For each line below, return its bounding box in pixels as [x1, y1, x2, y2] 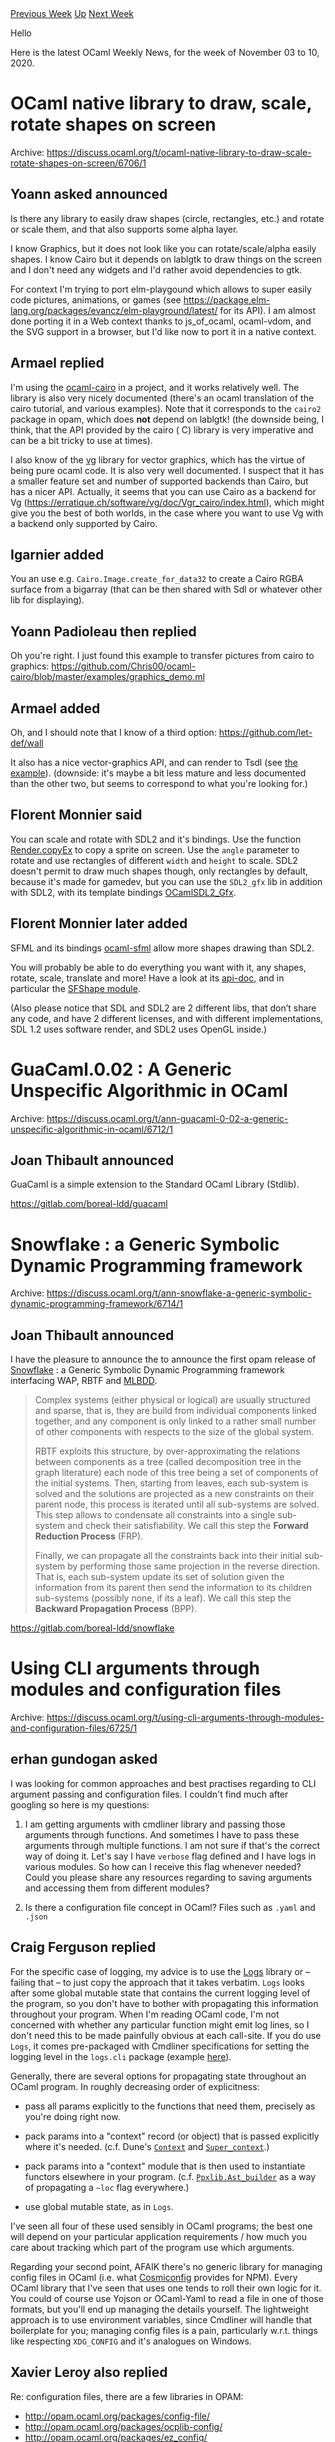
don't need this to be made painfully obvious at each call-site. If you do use [10, 2029, 322, 2041]
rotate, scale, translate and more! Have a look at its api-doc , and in [10, 972, 285, 984]
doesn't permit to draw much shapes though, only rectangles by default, [10, 865, 309, 877]
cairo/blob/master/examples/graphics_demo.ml [10, 671, 205, 683]
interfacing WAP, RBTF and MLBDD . [10, 1375, 158, 1387]
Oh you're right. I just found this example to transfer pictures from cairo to [10, 650, 315, 662]
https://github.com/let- [218, 727, 313, 738]
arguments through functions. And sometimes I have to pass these [24, 1828, 300, 1841]
